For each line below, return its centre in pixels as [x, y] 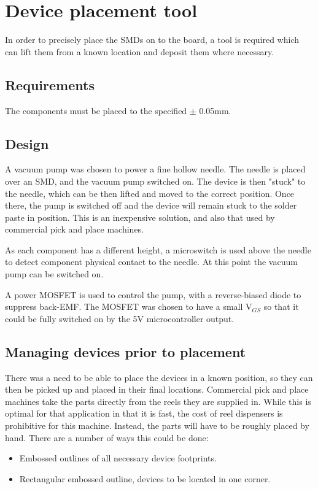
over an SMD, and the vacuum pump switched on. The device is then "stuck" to [155, 181]
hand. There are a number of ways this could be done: [107, 437]
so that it [281, 306]
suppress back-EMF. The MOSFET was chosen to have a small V [129, 306]
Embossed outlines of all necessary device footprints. [118, 458]
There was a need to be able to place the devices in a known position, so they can [159, 377]
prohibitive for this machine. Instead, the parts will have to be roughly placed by [157, 425]
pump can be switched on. [54, 274]
